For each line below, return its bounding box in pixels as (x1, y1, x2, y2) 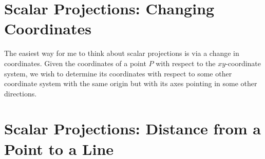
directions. (4, 88, 37, 98)
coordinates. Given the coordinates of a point (4, 57, 146, 68)
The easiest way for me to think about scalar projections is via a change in (4, 48, 239, 58)
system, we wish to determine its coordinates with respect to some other (4, 68, 232, 78)
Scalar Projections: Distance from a (4, 118, 261, 139)
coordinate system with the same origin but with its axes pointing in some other (4, 78, 257, 89)
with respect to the (156, 57, 216, 68)
